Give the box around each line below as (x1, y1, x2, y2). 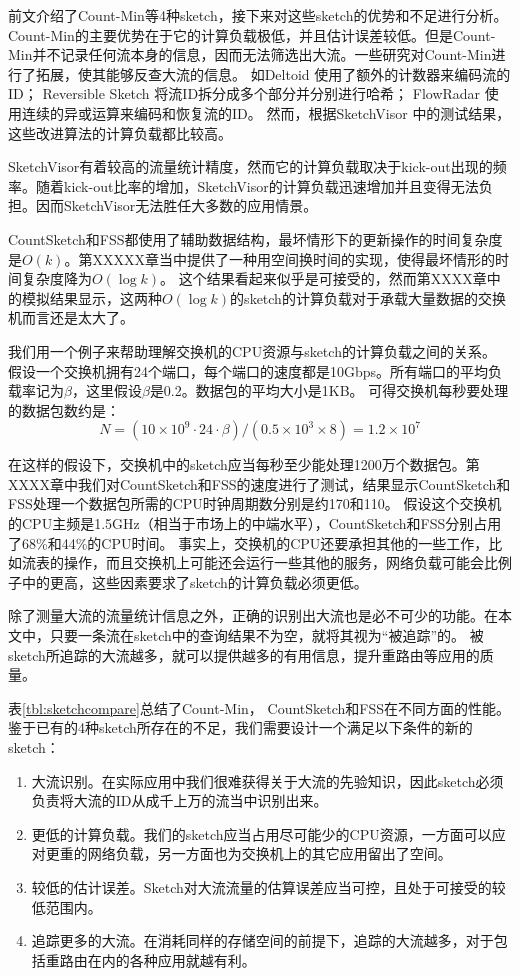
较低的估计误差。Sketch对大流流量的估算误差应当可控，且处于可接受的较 (31, 876, 506, 897)
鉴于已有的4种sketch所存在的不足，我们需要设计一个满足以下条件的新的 (8, 717, 473, 738)
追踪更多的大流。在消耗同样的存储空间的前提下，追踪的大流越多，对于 (31, 930, 494, 951)
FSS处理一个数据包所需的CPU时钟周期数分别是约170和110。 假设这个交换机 (8, 493, 502, 514)
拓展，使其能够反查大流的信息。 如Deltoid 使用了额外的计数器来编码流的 (35, 63, 511, 84)
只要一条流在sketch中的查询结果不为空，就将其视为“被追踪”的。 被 (49, 625, 484, 646)
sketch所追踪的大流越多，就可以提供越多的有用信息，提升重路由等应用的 (8, 644, 480, 665)
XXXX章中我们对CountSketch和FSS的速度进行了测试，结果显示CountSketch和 (8, 473, 511, 494)
